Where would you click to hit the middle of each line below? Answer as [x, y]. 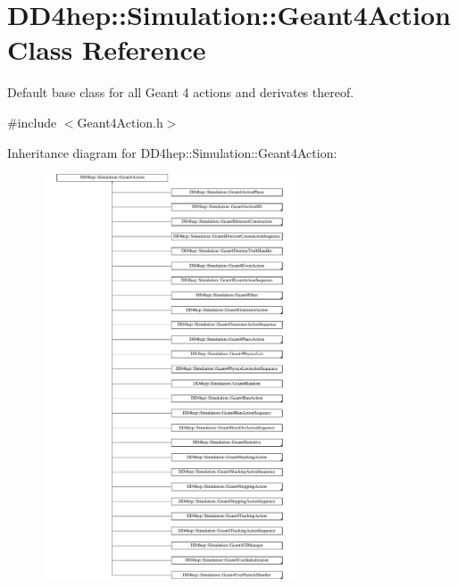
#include [32, 122]
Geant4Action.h [120, 122]
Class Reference [107, 50]
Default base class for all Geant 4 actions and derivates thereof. [181, 92]
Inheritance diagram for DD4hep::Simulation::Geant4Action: [172, 152]
